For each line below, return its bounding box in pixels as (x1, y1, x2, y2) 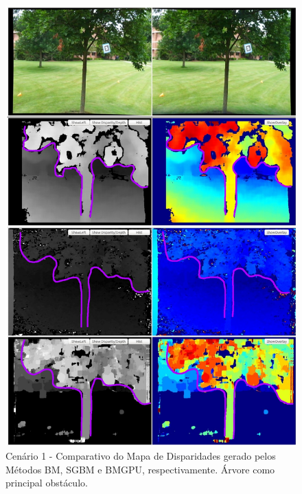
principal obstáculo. (5, 475, 88, 490)
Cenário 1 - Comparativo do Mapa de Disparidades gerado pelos (5, 448, 276, 462)
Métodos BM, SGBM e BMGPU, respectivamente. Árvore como (5, 462, 275, 476)
